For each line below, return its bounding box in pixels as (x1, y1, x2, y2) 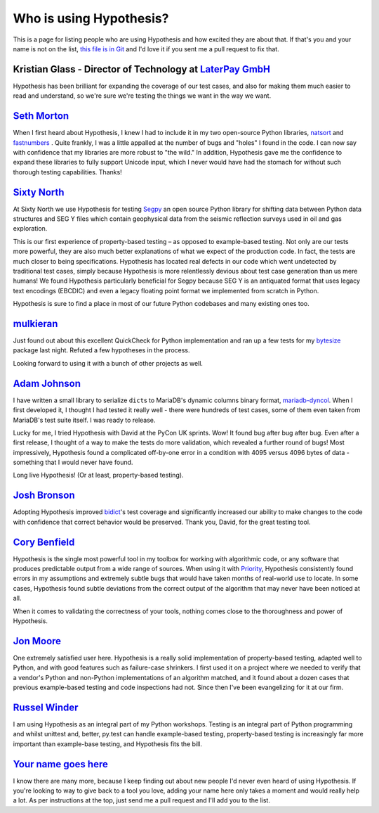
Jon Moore (13, 635, 62, 647)
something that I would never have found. (13, 458, 133, 467)
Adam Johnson (13, 377, 81, 390)
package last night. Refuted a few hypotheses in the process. (13, 346, 190, 354)
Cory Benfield (13, 536, 75, 548)
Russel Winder (13, 701, 79, 713)
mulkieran (13, 317, 58, 330)
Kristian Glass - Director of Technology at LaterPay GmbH (13, 63, 270, 75)
